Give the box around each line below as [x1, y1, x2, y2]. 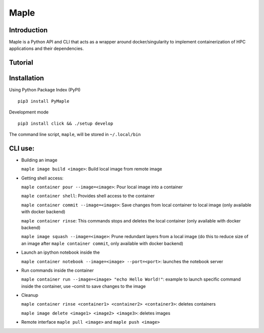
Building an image [21, 157, 58, 163]
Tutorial [9, 59, 34, 67]
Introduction [9, 26, 48, 34]
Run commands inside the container [21, 267, 94, 273]
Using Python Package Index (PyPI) [9, 87, 81, 93]
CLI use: [9, 144, 35, 153]
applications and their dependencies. [9, 45, 84, 51]
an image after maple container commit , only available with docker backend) [21, 240, 183, 246]
